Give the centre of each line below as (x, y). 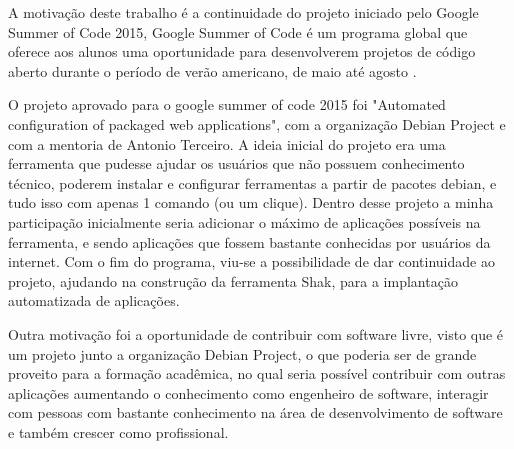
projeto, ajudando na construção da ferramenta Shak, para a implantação (233, 280)
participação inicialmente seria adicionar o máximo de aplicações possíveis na (244, 221)
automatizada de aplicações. (94, 300)
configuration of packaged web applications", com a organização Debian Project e (257, 123)
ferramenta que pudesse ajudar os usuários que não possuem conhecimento (236, 163)
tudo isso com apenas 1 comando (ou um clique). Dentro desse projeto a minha (251, 202)
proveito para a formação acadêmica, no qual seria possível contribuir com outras (257, 373)
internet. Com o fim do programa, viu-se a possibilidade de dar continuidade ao (251, 261)
